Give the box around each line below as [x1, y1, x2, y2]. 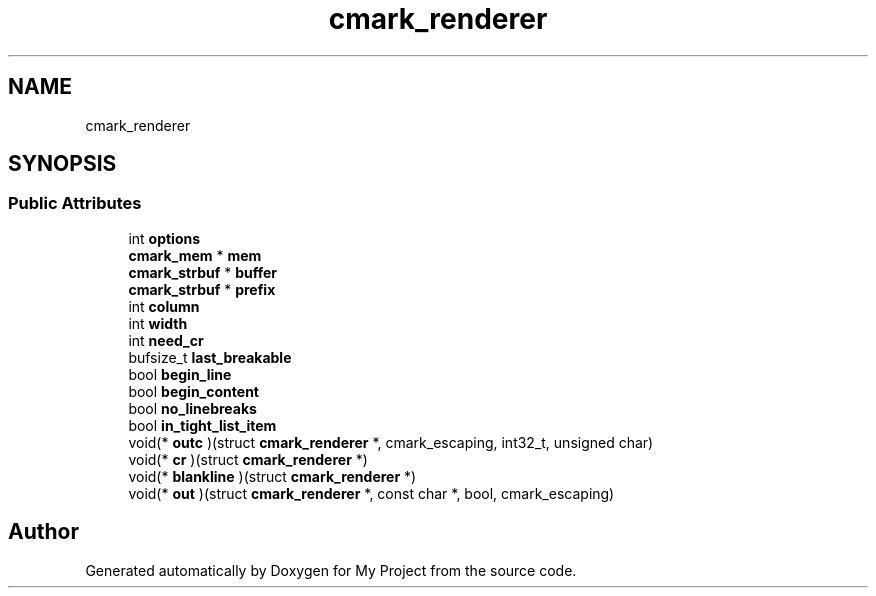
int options [128, 229, 201, 247]
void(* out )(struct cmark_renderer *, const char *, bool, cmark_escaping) [128, 484, 615, 502]
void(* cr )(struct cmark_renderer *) [128, 450, 368, 468]
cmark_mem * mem [128, 246, 262, 264]
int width [128, 314, 188, 332]
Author [8, 519, 79, 545]
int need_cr [128, 331, 204, 349]
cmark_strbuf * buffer [128, 263, 277, 281]
